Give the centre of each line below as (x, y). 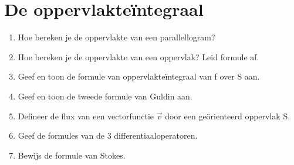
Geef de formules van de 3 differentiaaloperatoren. (108, 135)
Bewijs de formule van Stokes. (72, 155)
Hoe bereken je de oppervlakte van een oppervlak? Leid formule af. (138, 56)
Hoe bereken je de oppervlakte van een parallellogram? (116, 37)
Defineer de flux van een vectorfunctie (86, 116)
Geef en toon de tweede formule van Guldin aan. (105, 96)
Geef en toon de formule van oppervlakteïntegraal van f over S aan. (139, 76)
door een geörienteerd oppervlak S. (228, 116)
